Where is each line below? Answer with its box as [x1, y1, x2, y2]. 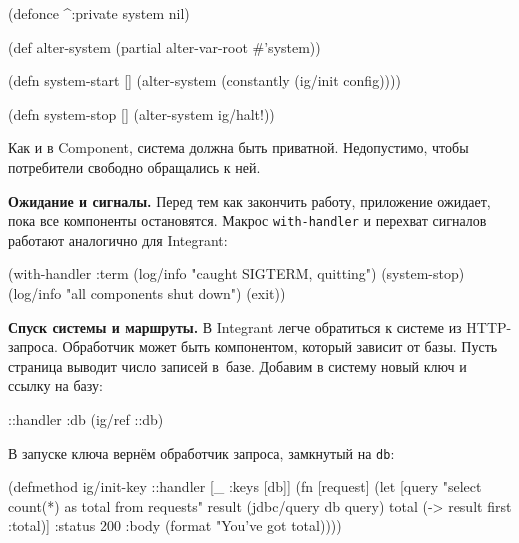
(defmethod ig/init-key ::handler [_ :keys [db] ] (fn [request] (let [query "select [8, 476, 482, 497]
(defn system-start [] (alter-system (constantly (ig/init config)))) [8, 70, 401, 91]
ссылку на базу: [8, 375, 103, 396]
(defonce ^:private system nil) [8, 3, 190, 23]
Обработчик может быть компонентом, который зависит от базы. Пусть [62, 336, 498, 357]
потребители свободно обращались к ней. [8, 156, 261, 177]
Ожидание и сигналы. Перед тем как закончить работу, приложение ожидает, [8, 190, 491, 211]
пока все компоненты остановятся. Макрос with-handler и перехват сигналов [8, 210, 487, 231]
